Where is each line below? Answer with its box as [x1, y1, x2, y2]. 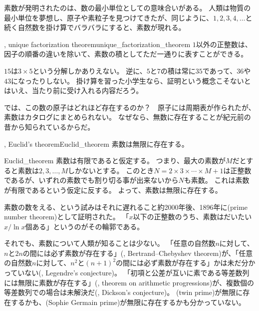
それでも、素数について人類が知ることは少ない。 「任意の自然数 [4, 238, 216, 248]
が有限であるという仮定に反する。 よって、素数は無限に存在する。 [4, 184, 222, 195]
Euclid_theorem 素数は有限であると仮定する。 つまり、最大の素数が [4, 155, 226, 166]
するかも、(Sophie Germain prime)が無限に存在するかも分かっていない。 [10, 296, 246, 307]
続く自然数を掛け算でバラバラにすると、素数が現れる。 [4, 22, 186, 33]
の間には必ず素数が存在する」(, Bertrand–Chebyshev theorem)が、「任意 [22, 247, 253, 258]
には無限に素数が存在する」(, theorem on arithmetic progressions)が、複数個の [4, 277, 254, 287]
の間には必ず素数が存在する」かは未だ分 [116, 257, 249, 268]
